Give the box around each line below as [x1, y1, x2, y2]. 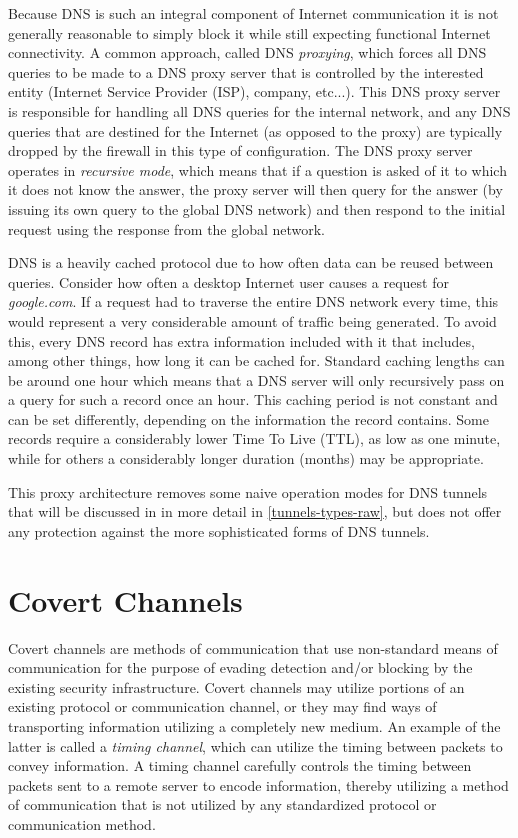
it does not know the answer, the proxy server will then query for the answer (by [8, 179, 503, 200]
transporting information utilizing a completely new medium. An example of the [8, 715, 501, 736]
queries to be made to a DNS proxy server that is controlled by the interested [8, 61, 484, 82]
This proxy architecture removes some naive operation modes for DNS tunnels [8, 481, 488, 502]
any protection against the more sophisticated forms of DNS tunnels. [8, 520, 430, 541]
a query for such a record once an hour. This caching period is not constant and [8, 389, 498, 410]
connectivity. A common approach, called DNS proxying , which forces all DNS [8, 42, 487, 63]
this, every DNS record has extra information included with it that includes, [8, 330, 475, 351]
